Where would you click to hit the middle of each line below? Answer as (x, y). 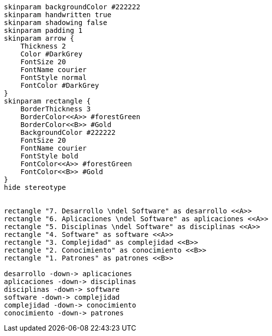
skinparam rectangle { (48, 101)
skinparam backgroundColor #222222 (72, 7)
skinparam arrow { (39, 38)
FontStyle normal (53, 78)
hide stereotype (35, 187)
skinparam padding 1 (43, 30)
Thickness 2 (43, 46)
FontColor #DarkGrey (60, 85)
